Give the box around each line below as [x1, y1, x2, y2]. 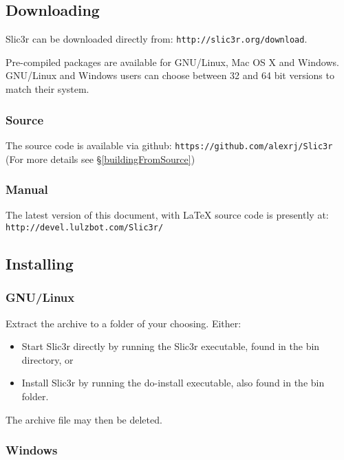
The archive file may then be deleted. [6, 412, 162, 426]
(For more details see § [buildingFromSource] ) [6, 151, 195, 166]
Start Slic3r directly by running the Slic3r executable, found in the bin [21, 339, 320, 353]
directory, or [21, 352, 74, 366]
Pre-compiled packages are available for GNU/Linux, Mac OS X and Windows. [6, 54, 339, 69]
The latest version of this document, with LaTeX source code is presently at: [6, 208, 329, 222]
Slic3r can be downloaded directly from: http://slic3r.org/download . [6, 32, 308, 46]
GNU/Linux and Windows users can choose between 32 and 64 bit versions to [6, 68, 334, 83]
